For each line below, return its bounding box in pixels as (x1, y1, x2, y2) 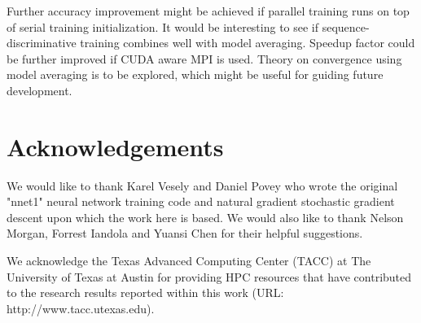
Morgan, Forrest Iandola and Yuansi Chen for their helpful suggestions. (7, 225, 363, 242)
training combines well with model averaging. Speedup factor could (80, 34, 415, 51)
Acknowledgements (7, 129, 224, 163)
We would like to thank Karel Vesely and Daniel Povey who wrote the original (7, 177, 398, 194)
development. (7, 81, 72, 98)
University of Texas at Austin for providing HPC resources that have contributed (7, 268, 412, 285)
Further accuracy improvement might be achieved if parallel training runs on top (7, 2, 410, 19)
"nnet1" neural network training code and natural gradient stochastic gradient (7, 193, 395, 210)
